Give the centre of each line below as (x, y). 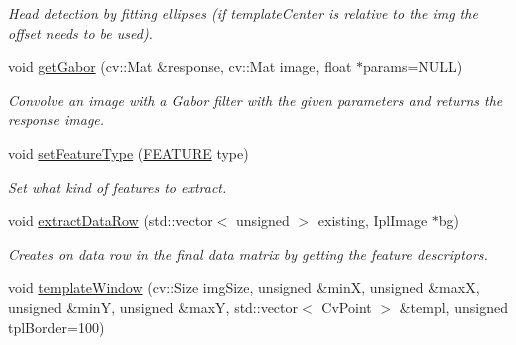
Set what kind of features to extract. (117, 186)
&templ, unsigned (453, 306)
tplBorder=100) (56, 326)
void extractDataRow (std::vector (110, 220)
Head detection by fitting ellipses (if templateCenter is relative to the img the (243, 13)
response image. (56, 119)
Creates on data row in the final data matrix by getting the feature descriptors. (248, 253)
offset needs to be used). (80, 32)
